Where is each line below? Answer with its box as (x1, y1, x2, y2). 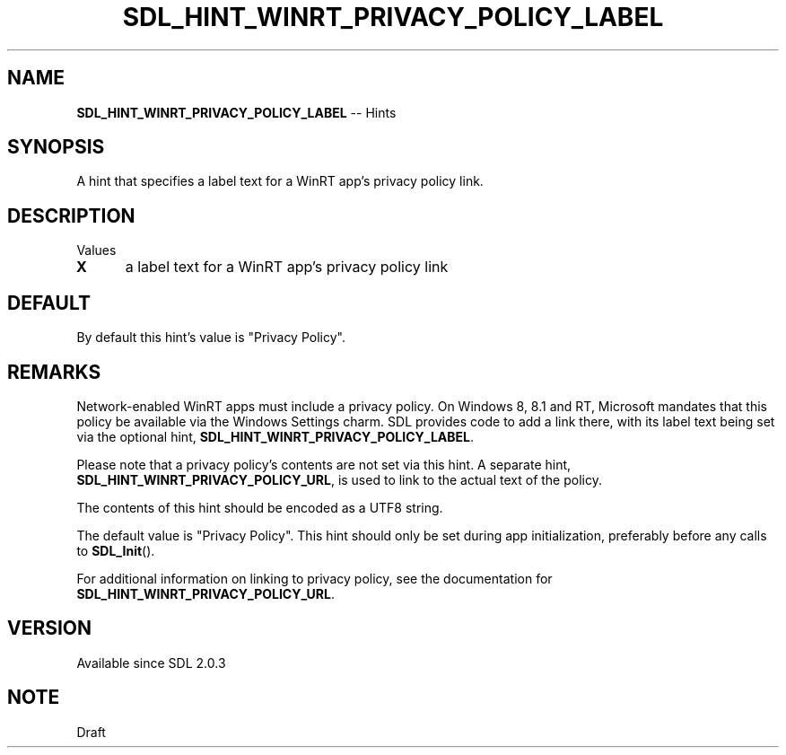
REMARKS (7, 360, 101, 383)
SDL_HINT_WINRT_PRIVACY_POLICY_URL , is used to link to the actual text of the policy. (76, 471, 602, 487)
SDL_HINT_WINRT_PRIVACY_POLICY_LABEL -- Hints (76, 104, 397, 120)
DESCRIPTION (7, 204, 135, 227)
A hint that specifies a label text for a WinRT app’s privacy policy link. (76, 173, 484, 189)
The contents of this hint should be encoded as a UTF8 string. (76, 499, 443, 515)
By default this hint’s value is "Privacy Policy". (76, 329, 345, 346)
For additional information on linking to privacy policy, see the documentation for (76, 570, 553, 586)
